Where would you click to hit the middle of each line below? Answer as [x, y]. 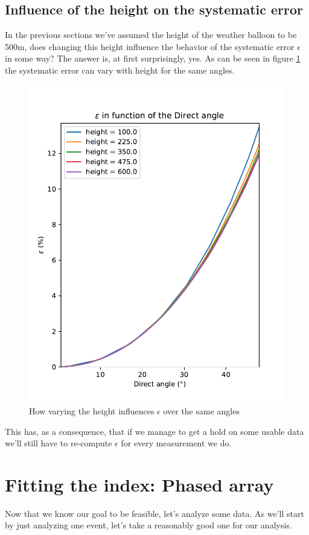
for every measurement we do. [176, 443]
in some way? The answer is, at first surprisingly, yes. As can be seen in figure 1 [153, 58]
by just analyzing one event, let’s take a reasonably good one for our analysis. [148, 525]
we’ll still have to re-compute [59, 443]
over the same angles [201, 410]
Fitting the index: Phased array [139, 484]
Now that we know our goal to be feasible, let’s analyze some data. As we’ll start [154, 513]
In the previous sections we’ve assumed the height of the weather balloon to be [151, 35]
